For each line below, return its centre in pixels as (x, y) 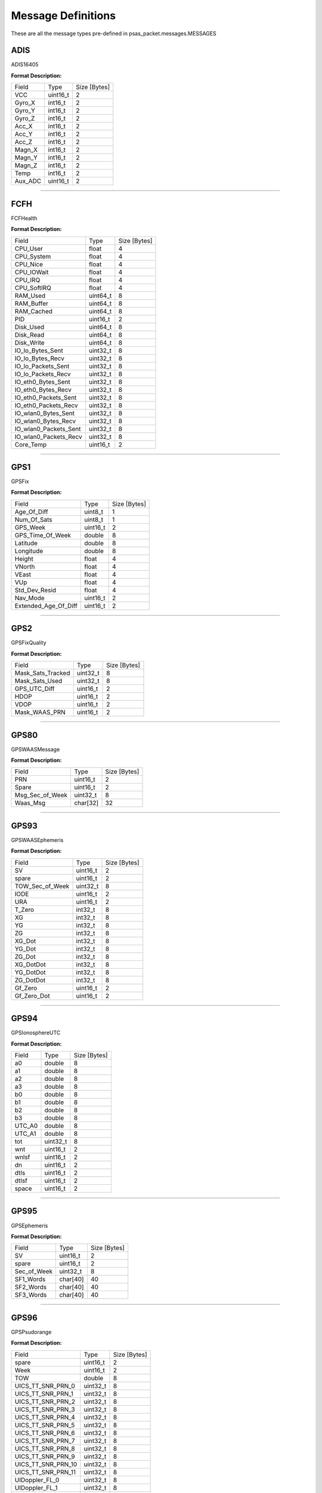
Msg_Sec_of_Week (41, 795)
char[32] (86, 803)
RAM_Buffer (32, 303)
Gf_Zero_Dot (32, 996)
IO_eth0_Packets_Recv (46, 405)
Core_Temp (31, 444)
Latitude (26, 543)
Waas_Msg (30, 803)
